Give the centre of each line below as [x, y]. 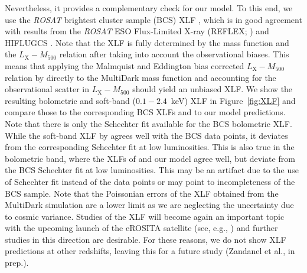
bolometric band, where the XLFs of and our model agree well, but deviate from [150, 158]
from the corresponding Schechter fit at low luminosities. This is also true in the [150, 147]
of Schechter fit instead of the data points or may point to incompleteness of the [150, 181]
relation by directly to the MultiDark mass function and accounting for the [141, 77]
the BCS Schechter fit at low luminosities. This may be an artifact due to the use [152, 170]
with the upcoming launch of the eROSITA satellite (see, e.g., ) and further [141, 228]
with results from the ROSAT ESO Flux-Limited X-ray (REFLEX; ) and [137, 31]
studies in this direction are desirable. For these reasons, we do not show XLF [146, 239]
